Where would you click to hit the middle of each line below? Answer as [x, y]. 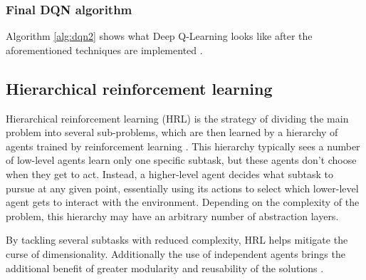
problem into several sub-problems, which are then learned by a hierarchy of [172, 132]
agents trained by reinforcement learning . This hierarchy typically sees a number [183, 146]
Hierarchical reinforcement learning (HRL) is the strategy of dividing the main [177, 118]
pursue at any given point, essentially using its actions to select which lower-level [182, 188]
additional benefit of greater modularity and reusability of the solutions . [165, 268]
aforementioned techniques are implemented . [104, 50]
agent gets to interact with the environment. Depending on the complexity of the [183, 202]
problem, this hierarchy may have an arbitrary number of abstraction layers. [172, 216]
